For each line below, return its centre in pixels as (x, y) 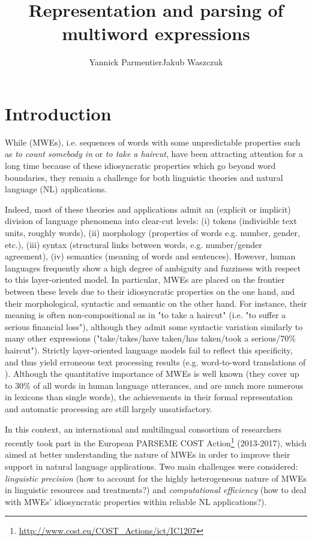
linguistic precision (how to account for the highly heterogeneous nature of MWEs (156, 478)
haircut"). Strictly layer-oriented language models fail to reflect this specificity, (149, 350)
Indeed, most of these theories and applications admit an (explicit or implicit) (148, 209)
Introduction (58, 113)
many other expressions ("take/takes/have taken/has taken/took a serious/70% (150, 338)
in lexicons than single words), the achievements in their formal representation (149, 397)
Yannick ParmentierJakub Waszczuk (156, 62)
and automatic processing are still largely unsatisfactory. (109, 408)
